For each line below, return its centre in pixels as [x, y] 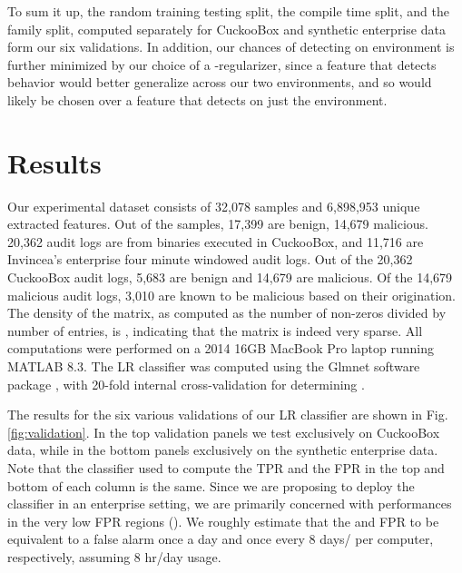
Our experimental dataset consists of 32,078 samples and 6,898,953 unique [214, 206]
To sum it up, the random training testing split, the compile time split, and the [228, 11]
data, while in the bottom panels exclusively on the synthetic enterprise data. [223, 450]
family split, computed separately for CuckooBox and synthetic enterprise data [226, 29]
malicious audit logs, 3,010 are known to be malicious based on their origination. [231, 295]
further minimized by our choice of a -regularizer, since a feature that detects [222, 64]
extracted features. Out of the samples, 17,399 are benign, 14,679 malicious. [218, 224]
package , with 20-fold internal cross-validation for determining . [186, 384]
